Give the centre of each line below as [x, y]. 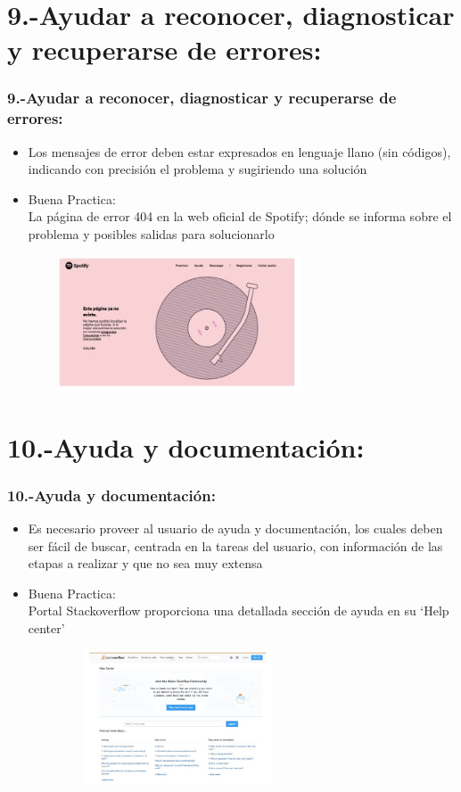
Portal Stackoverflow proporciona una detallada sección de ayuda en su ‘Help [239, 610]
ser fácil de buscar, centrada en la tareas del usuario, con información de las [235, 545]
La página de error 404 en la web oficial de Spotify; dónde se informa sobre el [240, 216]
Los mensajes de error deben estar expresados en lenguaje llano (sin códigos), [239, 151]
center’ [46, 628]
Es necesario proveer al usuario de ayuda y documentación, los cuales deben [235, 528]
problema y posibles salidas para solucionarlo [151, 234]
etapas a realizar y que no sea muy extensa [145, 563]
